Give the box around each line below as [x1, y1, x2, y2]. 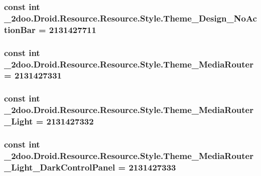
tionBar [4, 23, 36, 35]
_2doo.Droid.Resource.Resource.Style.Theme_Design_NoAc [4, 11, 257, 24]
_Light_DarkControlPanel [4, 160, 115, 173]
